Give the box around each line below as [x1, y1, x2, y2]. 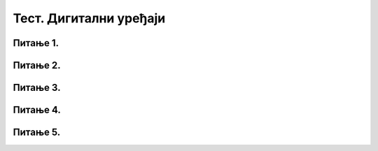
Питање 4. [13, 104, 61, 116]
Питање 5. [13, 127, 61, 138]
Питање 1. [13, 37, 59, 49]
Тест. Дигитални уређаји [13, 10, 166, 26]
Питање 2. [13, 59, 61, 71]
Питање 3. [13, 82, 61, 94]
